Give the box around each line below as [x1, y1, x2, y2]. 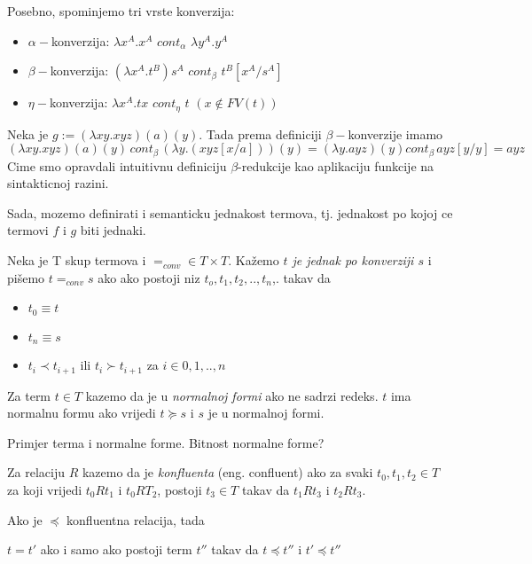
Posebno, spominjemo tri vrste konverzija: [7, 2, 235, 20]
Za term [7, 386, 51, 404]
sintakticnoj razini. [7, 174, 109, 192]
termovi [7, 221, 49, 239]
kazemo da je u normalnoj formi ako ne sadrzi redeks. [85, 386, 379, 404]
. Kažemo [228, 251, 279, 270]
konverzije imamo [348, 124, 443, 143]
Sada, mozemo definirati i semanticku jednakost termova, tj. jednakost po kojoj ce [7, 203, 453, 222]
